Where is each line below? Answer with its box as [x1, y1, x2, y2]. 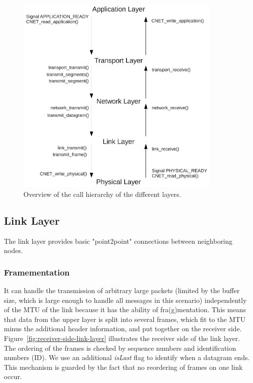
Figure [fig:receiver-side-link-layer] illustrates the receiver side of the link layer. [4, 333, 240, 343]
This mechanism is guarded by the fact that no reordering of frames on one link [4, 362, 243, 372]
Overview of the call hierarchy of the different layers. [23, 189, 181, 199]
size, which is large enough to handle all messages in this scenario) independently [4, 295, 247, 305]
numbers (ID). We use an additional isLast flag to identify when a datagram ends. [4, 352, 250, 362]
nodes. [4, 245, 23, 255]
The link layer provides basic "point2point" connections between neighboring [4, 235, 232, 246]
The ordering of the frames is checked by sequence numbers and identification [4, 342, 236, 353]
